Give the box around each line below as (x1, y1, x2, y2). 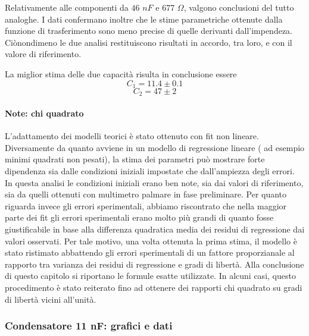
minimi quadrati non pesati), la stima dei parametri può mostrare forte (5, 153, 265, 165)
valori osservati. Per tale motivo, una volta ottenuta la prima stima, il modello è (5, 234, 297, 247)
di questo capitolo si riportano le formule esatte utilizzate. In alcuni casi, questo (5, 269, 296, 282)
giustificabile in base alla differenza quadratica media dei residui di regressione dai (5, 223, 305, 235)
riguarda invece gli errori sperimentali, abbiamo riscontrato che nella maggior (5, 199, 287, 212)
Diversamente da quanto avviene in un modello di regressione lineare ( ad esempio (5, 141, 305, 153)
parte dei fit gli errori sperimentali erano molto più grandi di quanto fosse (5, 211, 274, 224)
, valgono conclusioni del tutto (183, 1, 294, 13)
